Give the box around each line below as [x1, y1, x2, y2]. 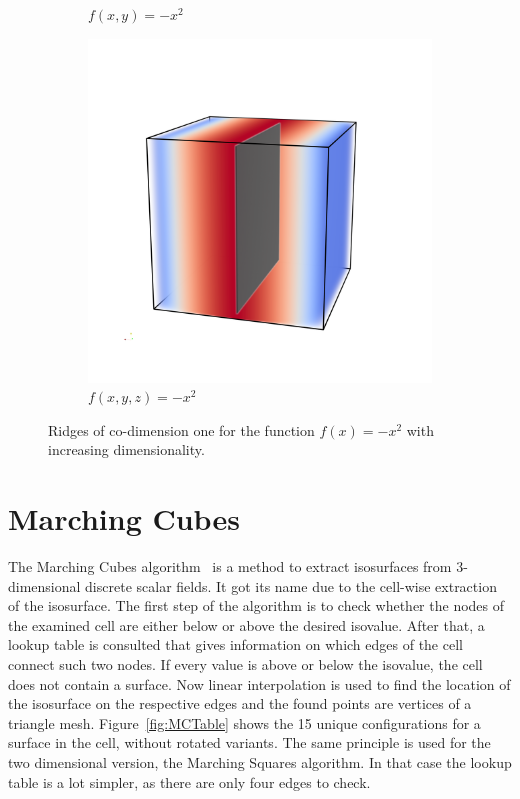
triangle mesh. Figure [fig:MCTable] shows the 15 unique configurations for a [8, 712, 481, 733]
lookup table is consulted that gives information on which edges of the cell [8, 634, 463, 655]
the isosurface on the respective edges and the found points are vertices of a [8, 693, 472, 714]
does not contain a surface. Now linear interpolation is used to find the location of [8, 673, 511, 694]
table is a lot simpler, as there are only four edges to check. [8, 771, 371, 792]
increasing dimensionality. [48, 439, 205, 460]
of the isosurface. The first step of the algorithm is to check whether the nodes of [8, 595, 505, 616]
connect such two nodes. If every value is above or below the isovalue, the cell [8, 654, 483, 675]
